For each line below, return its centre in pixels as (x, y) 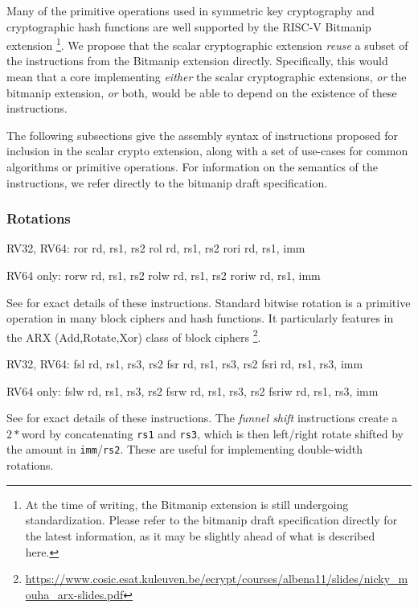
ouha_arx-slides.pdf (74, 594)
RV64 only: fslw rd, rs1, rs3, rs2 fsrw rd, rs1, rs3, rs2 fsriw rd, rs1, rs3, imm (193, 390)
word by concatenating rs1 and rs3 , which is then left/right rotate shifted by (212, 433)
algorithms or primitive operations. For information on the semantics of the (192, 166)
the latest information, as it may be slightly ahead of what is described (200, 535)
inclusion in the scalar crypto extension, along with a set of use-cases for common (207, 151)
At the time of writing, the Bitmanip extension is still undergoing (187, 504)
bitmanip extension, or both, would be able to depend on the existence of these (202, 92)
